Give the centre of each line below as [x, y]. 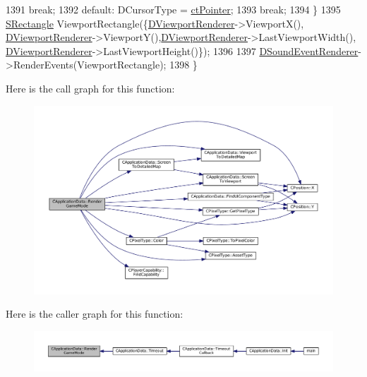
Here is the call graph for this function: [90, 88]
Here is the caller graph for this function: [95, 314]
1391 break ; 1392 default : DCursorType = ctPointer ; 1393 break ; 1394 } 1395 [173, 9]
